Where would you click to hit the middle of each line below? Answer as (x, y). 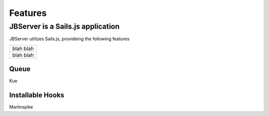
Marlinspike (21, 107)
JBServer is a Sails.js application (64, 26)
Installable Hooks (37, 95)
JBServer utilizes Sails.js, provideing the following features (69, 39)
